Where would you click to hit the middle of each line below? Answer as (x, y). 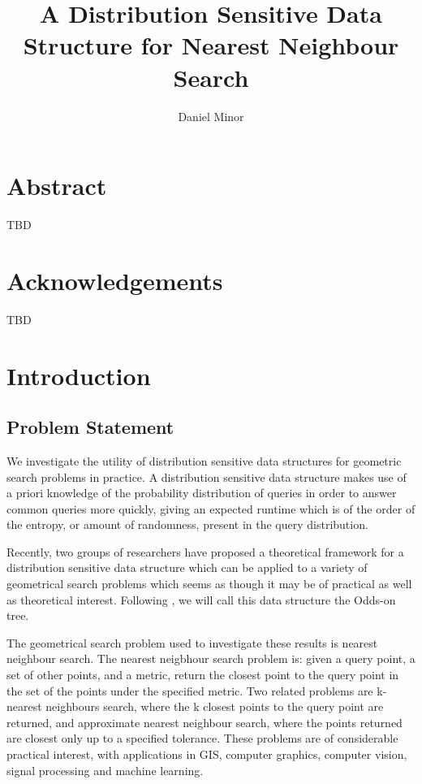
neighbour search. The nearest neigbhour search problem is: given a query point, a (211, 658)
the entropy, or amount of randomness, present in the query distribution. (187, 524)
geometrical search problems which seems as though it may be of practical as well (209, 584)
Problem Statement (90, 427)
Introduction (79, 375)
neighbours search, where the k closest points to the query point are (215, 706)
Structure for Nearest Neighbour (211, 45)
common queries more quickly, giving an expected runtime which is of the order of (211, 508)
